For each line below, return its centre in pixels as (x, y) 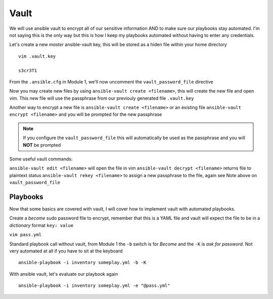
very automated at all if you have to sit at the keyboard (66, 251)
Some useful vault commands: (41, 159)
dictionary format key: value (41, 225)
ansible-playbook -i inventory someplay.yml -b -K (82, 263)
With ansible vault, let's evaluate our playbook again (64, 274)
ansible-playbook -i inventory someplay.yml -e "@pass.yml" (94, 286)
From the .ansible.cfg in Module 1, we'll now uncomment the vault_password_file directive (111, 81)
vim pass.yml (26, 235)
